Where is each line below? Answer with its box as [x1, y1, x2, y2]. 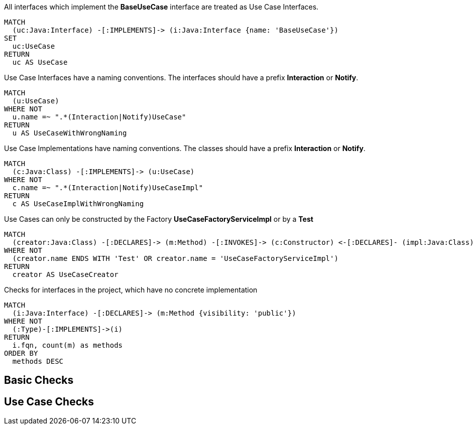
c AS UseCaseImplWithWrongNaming [12, 200, 144, 208]
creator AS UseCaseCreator [12, 270, 118, 278]
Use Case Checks [4, 395, 94, 408]
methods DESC [12, 357, 64, 365]
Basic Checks [4, 374, 74, 387]
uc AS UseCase [12, 58, 68, 66]
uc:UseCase [12, 42, 55, 50]
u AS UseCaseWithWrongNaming [12, 129, 127, 137]
